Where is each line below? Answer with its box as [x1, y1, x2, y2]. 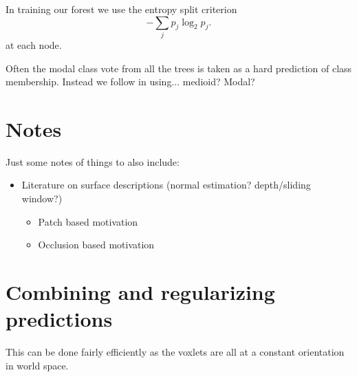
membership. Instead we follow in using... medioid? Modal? [6, 74, 255, 89]
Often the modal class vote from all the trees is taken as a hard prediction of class [6, 61, 352, 75]
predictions [6, 305, 113, 333]
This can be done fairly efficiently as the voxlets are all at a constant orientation [6, 345, 345, 359]
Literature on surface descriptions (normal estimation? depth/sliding [21, 177, 311, 192]
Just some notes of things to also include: [6, 154, 180, 169]
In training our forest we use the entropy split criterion [6, 2, 237, 16]
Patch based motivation [38, 214, 138, 228]
